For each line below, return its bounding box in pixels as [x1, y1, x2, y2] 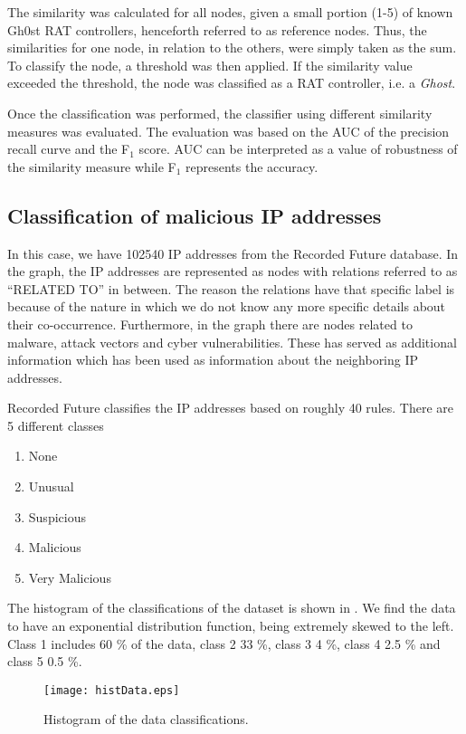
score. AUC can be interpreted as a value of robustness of [138, 139, 458, 158]
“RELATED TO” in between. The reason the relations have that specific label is [7, 279, 455, 298]
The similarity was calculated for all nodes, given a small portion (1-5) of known [7, 3, 453, 21]
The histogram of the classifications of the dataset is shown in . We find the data [7, 598, 456, 617]
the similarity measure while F [7, 157, 176, 176]
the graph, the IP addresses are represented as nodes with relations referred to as [7, 262, 458, 281]
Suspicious [28, 507, 86, 526]
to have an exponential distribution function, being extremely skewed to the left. [7, 616, 454, 635]
